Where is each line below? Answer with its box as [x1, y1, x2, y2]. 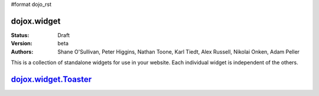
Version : [11, 40, 32, 47]
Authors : [11, 48, 34, 55]
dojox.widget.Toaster [11, 74, 92, 84]
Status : [11, 31, 30, 38]
